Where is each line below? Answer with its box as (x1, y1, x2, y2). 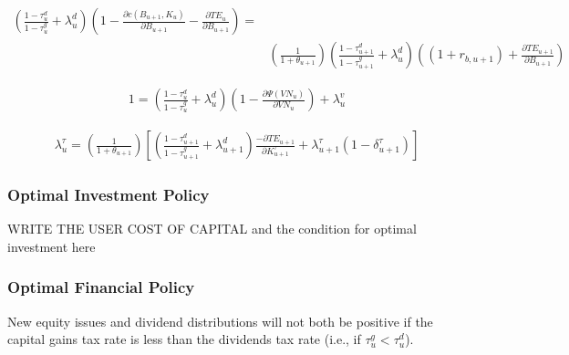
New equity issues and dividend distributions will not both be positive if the (7, 311, 433, 330)
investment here (7, 236, 96, 256)
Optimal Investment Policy (7, 183, 210, 206)
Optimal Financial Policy (7, 276, 195, 298)
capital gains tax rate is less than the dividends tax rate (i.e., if (7, 329, 361, 349)
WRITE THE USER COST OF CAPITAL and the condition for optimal (7, 219, 417, 238)
